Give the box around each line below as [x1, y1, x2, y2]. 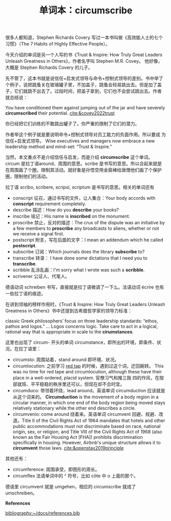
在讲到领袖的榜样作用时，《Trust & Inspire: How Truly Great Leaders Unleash [5, 301, 165, 307]
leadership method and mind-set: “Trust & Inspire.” [5, 144, 112, 150]
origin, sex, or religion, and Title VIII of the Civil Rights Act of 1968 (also [12, 429, 162, 435]
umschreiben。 [5, 490, 37, 496]
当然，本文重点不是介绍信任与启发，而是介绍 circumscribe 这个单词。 [5, 154, 153, 160]
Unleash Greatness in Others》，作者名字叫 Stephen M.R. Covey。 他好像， [5, 58, 163, 64]
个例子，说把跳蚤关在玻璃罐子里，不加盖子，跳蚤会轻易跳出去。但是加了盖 [5, 82, 162, 88]
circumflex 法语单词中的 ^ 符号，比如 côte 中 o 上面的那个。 [12, 473, 139, 479]
